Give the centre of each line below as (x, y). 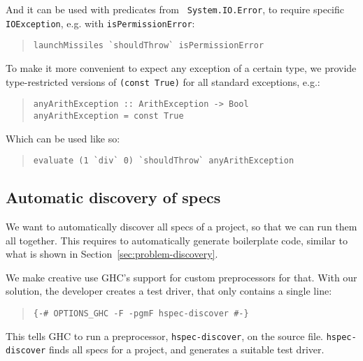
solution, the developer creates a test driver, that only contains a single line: (169, 291)
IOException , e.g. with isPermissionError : (100, 23)
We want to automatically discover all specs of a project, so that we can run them (181, 226)
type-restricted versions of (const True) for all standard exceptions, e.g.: (163, 81)
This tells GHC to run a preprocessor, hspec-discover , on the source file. (165, 336)
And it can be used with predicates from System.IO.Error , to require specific (175, 9)
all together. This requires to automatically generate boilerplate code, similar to (177, 240)
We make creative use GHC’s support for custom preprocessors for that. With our (181, 277)
